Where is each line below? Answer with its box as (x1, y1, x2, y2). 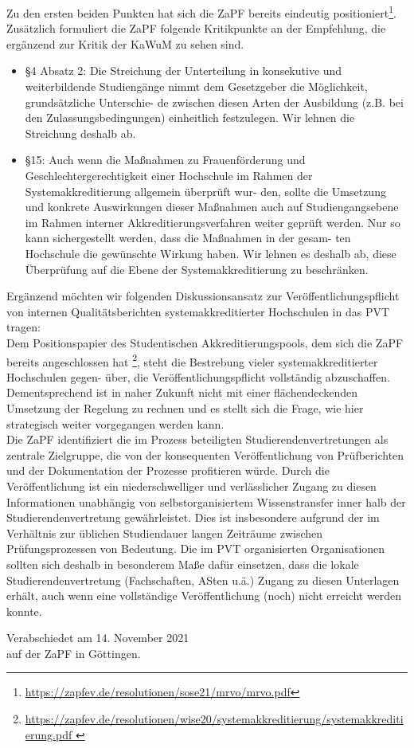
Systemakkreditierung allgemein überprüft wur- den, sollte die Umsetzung (25, 182, 386, 199)
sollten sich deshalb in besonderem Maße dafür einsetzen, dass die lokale (6, 555, 359, 572)
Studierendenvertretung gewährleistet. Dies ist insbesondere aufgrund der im (6, 509, 380, 526)
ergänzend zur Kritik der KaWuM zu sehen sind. (6, 35, 244, 52)
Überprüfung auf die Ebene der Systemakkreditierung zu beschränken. (25, 260, 369, 277)
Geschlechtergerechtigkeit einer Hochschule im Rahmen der (25, 167, 313, 183)
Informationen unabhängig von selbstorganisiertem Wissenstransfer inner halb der (6, 493, 406, 510)
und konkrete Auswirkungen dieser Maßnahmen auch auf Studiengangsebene (25, 198, 399, 215)
